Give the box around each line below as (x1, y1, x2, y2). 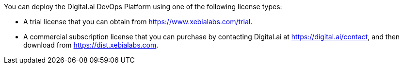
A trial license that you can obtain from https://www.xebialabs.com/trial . (23, 17, 253, 26)
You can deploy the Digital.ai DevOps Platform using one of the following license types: (4, 2, 282, 11)
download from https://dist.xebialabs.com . (23, 41, 159, 49)
